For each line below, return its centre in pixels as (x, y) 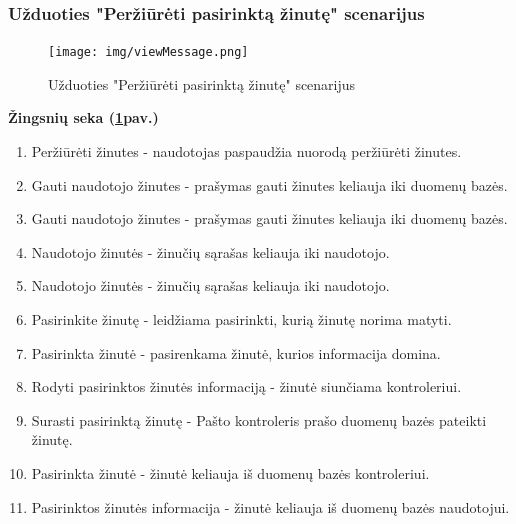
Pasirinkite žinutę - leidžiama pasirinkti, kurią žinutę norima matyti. (241, 319)
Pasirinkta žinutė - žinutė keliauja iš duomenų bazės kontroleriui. (230, 473)
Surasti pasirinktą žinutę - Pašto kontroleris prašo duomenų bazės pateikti (259, 419)
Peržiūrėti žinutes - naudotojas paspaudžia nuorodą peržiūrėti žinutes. (246, 151)
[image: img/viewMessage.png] (148, 52)
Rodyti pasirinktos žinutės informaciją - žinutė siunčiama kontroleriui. (246, 386)
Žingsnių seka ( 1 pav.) (83, 117)
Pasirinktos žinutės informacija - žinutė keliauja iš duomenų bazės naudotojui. (270, 506)
